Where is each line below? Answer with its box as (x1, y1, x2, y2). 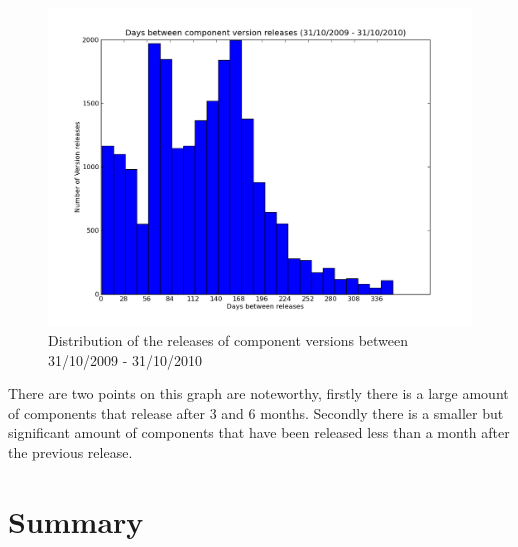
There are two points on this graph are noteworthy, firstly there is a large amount (8, 383, 509, 404)
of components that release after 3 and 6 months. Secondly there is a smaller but (8, 402, 504, 423)
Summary (8, 500, 144, 541)
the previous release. (8, 441, 133, 462)
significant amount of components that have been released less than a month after (8, 422, 510, 443)
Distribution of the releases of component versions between (48, 330, 409, 350)
